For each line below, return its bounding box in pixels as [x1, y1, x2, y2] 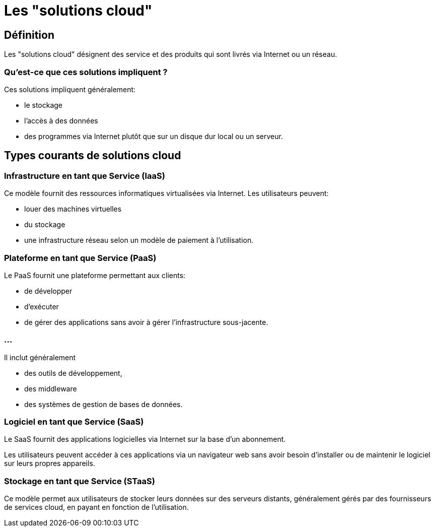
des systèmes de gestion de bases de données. [24, 400, 183, 409]
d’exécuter [24, 302, 59, 311]
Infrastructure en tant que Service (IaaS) [4, 170, 165, 181]
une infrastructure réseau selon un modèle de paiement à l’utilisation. [24, 236, 254, 245]
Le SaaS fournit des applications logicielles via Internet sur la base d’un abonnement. [4, 435, 286, 444]
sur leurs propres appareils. [4, 459, 95, 468]
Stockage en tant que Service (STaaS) [4, 476, 155, 486]
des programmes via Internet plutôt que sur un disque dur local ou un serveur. [24, 131, 283, 141]
